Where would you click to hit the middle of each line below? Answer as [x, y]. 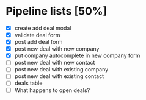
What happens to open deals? [52, 90]
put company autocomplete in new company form [77, 55]
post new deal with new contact [55, 63]
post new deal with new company [57, 49]
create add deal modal [43, 28]
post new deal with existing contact [59, 76]
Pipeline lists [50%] [57, 11]
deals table [28, 83]
